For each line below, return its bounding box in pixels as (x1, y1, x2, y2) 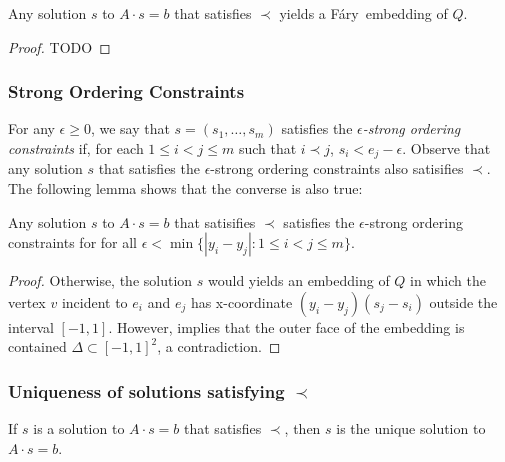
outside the (429, 291, 498, 312)
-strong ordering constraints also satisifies (210, 158, 464, 179)
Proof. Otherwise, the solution (8, 270, 193, 291)
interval (8, 316, 54, 337)
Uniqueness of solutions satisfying (8, 378, 285, 403)
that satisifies (174, 211, 256, 232)
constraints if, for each (8, 138, 144, 158)
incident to (61, 291, 128, 312)
